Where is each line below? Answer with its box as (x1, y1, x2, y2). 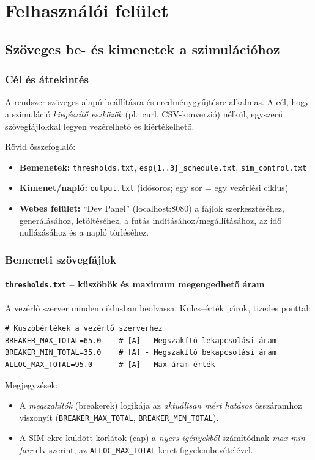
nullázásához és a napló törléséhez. (19, 226, 149, 239)
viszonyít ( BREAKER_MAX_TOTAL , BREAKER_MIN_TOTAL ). (19, 410, 219, 423)
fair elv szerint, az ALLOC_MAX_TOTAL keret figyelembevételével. (19, 443, 253, 456)
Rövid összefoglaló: (5, 140, 76, 153)
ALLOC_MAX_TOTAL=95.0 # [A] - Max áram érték (5, 360, 215, 369)
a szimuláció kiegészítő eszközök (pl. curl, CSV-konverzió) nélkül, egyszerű (5, 107, 283, 120)
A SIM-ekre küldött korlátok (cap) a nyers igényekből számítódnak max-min (19, 431, 305, 444)
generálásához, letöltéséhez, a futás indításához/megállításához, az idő (19, 213, 282, 226)
